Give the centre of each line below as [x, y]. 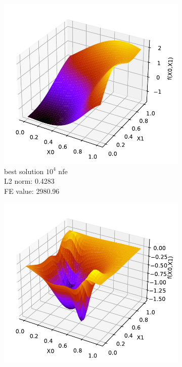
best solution [24, 171]
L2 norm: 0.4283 [29, 181]
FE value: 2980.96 [32, 191]
